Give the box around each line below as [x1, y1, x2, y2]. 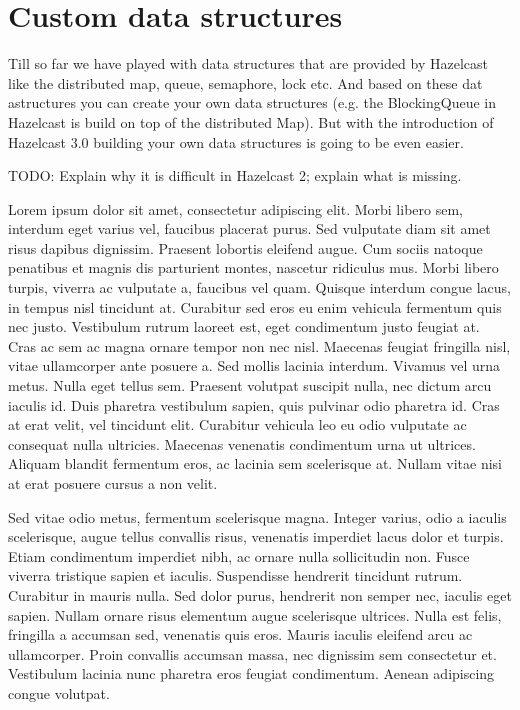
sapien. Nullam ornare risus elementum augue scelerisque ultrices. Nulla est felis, [8, 604, 502, 625]
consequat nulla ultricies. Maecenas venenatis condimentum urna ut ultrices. [8, 433, 476, 454]
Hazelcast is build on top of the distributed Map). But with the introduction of [8, 111, 494, 132]
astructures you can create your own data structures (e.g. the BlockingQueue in [8, 92, 496, 113]
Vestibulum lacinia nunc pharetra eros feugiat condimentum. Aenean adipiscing [8, 663, 495, 684]
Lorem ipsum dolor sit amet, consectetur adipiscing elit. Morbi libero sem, [8, 198, 463, 219]
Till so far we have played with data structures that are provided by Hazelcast [8, 53, 488, 74]
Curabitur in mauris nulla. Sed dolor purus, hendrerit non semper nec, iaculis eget [8, 584, 512, 605]
